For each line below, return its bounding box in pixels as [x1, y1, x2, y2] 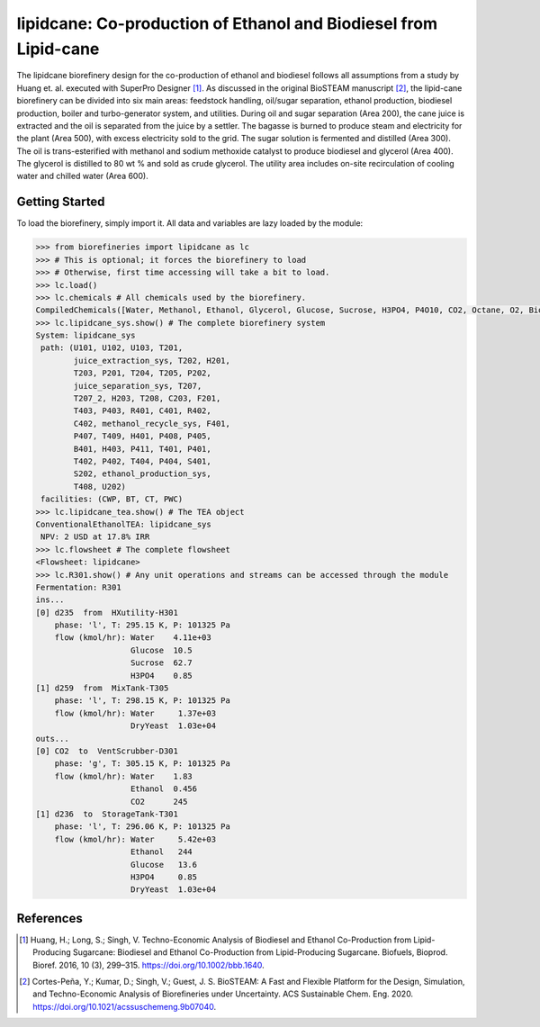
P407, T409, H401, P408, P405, [73, 431, 211, 441]
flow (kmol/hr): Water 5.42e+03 [54, 833, 216, 844]
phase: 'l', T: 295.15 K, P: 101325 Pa [54, 620, 231, 630]
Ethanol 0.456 [130, 784, 198, 794]
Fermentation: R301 [35, 581, 121, 592]
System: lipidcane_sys [35, 330, 136, 341]
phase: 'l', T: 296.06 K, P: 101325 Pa [54, 822, 231, 832]
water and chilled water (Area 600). [16, 171, 148, 182]
